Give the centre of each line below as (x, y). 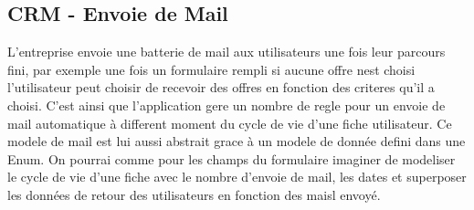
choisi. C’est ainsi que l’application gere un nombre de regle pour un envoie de (226, 105)
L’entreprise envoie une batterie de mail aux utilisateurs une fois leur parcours (226, 52)
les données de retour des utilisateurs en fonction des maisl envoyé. (194, 194)
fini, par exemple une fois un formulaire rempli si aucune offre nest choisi (211, 69)
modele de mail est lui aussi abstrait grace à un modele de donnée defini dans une (237, 141)
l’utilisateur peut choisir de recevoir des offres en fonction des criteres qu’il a (221, 87)
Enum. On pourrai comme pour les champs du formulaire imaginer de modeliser (232, 158)
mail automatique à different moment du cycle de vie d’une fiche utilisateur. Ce (230, 123)
